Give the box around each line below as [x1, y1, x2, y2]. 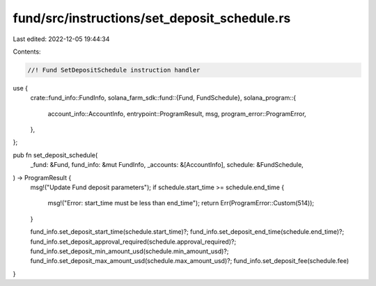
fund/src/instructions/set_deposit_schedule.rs [13, 10, 291, 26]
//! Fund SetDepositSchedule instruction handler [27, 66, 201, 74]
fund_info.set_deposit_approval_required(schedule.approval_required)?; [30, 237, 237, 246]
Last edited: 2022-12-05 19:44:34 [13, 35, 110, 43]
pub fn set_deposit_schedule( [13, 150, 98, 159]
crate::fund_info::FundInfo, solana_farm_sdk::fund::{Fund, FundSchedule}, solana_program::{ [30, 94, 296, 102]
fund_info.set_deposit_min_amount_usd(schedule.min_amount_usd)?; [30, 247, 229, 255]
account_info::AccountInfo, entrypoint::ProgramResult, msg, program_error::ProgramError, [47, 109, 306, 118]
